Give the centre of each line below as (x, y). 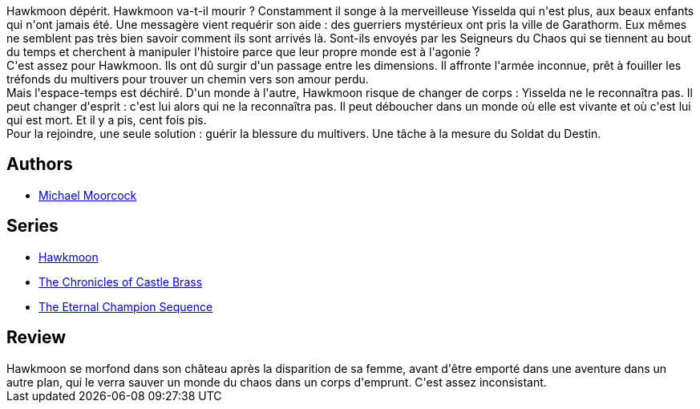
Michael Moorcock (88, 195)
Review (36, 338)
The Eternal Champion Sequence (126, 306)
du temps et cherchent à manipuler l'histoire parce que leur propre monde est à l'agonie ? (243, 52)
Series (32, 226)
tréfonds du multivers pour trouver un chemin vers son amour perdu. (188, 79)
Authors (40, 164)
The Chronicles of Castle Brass (121, 281)
